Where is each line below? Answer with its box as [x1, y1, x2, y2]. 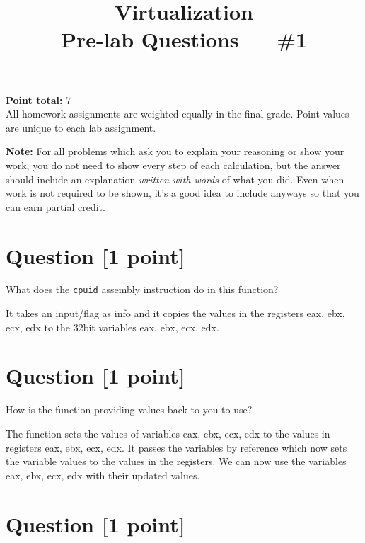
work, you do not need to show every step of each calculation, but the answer [6, 157, 341, 172]
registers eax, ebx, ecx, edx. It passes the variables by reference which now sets [6, 440, 347, 455]
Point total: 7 [6, 92, 71, 107]
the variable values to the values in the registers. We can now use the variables [6, 454, 347, 469]
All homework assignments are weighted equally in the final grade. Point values [6, 106, 349, 121]
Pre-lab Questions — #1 [60, 25, 308, 54]
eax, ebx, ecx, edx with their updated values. [6, 467, 200, 482]
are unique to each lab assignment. [6, 120, 156, 135]
